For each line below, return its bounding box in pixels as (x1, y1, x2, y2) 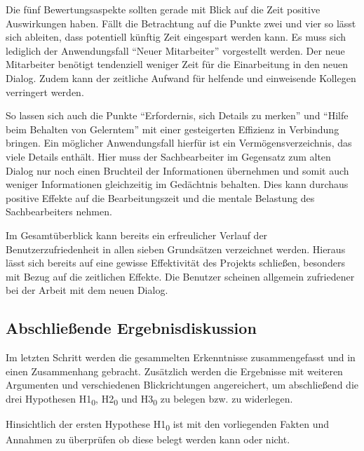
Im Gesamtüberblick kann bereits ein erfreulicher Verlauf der (6, 227, 268, 242)
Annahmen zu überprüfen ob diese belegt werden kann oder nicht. (6, 432, 290, 447)
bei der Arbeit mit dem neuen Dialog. (6, 283, 168, 297)
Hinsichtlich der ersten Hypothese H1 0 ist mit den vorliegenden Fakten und (6, 416, 330, 433)
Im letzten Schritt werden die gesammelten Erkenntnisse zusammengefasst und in (6, 350, 356, 365)
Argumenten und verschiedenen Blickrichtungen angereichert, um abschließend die (6, 377, 358, 392)
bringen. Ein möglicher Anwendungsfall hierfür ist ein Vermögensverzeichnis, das (6, 135, 352, 150)
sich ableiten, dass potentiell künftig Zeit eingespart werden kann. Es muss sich (6, 29, 346, 44)
